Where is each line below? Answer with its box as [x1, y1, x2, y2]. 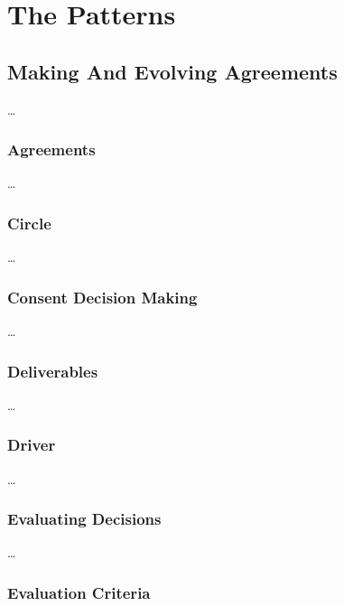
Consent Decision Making [7, 285, 198, 308]
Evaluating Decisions [7, 508, 162, 530]
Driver [7, 434, 56, 456]
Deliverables [7, 359, 98, 382]
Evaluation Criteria [7, 581, 151, 603]
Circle [7, 211, 51, 234]
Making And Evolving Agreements [7, 57, 338, 85]
